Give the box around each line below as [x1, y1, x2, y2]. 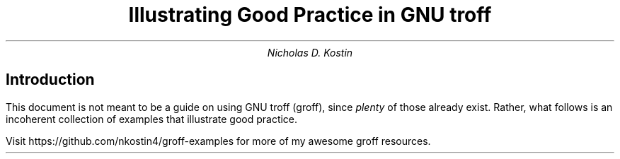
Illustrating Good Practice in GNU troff [128, 3, 492, 27]
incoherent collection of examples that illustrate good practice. [6, 112, 298, 125]
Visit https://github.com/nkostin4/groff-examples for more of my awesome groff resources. [6, 134, 431, 147]
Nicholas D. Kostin [267, 46, 353, 59]
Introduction [6, 71, 95, 89]
